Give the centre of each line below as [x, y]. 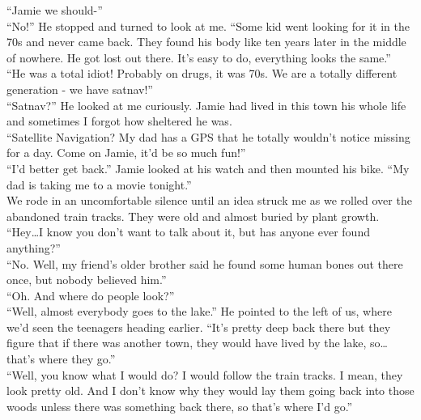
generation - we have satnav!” [80, 89]
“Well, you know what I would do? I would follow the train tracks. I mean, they [205, 374]
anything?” [34, 247]
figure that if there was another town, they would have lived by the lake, [187, 343]
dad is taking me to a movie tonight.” [99, 184]
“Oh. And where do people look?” [91, 295]
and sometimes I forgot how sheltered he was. [119, 121]
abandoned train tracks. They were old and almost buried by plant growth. [193, 216]
